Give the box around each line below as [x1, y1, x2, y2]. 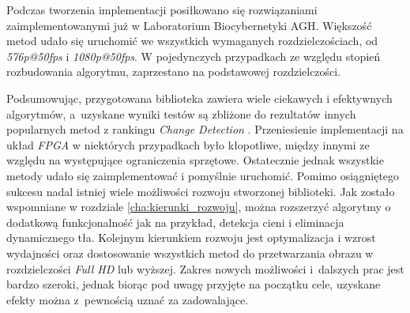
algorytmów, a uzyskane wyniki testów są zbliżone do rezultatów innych [6, 105, 356, 122]
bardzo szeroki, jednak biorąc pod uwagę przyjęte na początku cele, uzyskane [6, 276, 381, 292]
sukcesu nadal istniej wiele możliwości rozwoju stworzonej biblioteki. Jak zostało [6, 183, 395, 199]
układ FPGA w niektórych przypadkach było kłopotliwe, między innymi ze [6, 136, 370, 153]
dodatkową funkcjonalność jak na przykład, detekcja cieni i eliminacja [6, 213, 344, 230]
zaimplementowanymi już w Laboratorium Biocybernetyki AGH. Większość [6, 17, 372, 33]
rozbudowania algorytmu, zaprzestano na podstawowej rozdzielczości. [6, 63, 341, 80]
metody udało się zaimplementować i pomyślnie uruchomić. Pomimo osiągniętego [6, 167, 400, 183]
